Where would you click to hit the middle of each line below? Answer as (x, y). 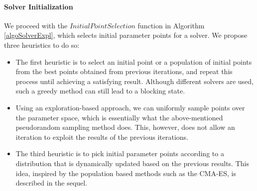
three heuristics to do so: (42, 45)
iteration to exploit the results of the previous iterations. (102, 137)
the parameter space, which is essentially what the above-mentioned (119, 117)
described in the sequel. (52, 183)
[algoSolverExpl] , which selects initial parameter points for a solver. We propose (126, 35)
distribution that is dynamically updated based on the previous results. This (132, 163)
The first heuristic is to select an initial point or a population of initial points (134, 61)
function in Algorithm (171, 25)
